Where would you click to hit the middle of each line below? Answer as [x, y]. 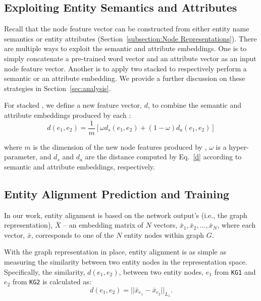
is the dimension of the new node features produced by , [120, 146]
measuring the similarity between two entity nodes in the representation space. [126, 261]
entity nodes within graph [164, 234]
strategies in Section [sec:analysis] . [58, 88]
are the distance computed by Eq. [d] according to [163, 157]
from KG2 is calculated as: [52, 282]
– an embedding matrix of [103, 225]
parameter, [21, 157]
